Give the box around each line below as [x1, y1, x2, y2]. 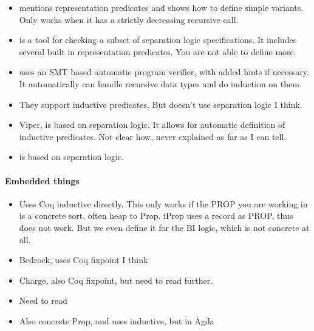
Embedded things [5, 174, 80, 187]
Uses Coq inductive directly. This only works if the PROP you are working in [19, 197, 308, 210]
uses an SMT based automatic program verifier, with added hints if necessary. [19, 65, 309, 78]
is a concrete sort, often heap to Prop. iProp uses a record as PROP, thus [19, 209, 293, 222]
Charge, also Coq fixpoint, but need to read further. [19, 273, 213, 286]
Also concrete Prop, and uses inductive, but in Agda [19, 314, 214, 327]
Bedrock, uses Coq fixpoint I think [19, 253, 148, 266]
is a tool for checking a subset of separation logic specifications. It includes [19, 33, 297, 46]
